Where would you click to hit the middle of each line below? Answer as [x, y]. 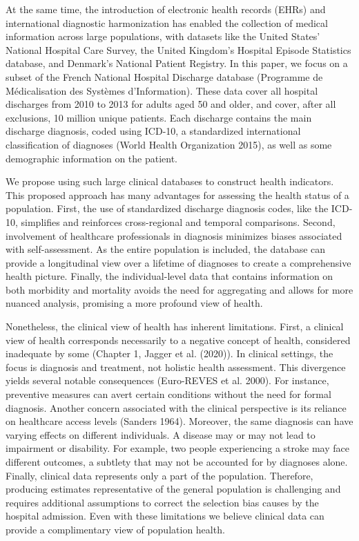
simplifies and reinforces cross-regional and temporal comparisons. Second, [178, 221]
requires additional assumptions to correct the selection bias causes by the [162, 502]
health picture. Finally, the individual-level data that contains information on [169, 276]
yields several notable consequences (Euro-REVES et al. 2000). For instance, [167, 380]
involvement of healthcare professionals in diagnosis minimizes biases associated [174, 235]
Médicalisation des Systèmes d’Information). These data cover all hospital [162, 90]
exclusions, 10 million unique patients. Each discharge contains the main [159, 117]
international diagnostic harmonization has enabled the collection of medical [167, 22]
